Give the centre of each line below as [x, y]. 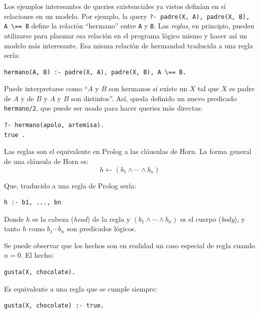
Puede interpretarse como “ [46, 88]
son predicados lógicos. [102, 229]
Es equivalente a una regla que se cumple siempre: [81, 288]
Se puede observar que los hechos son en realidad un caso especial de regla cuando [130, 245]
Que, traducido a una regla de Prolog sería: [70, 185]
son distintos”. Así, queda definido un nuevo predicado [154, 98]
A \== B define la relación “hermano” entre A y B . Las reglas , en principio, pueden [129, 26]
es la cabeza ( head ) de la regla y [81, 219]
